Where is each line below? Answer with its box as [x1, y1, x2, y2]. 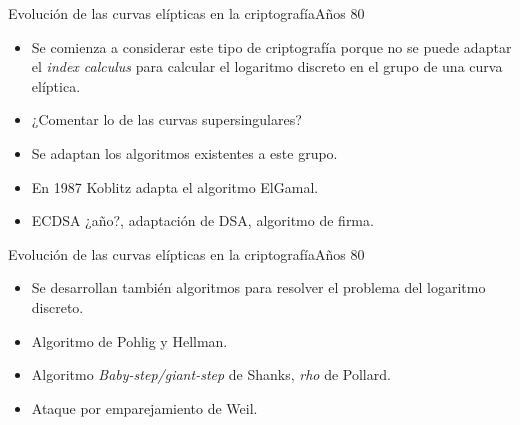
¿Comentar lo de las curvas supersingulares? [31, 109, 302, 130]
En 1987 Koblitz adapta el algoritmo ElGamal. [31, 176, 319, 197]
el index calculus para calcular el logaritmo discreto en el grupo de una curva [31, 56, 503, 77]
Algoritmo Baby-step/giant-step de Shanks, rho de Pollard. [31, 364, 391, 385]
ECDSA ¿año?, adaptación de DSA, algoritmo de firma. [31, 210, 374, 231]
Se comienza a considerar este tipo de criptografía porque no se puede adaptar [31, 36, 512, 57]
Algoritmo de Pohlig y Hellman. [31, 330, 228, 351]
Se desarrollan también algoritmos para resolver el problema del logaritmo [31, 277, 486, 298]
